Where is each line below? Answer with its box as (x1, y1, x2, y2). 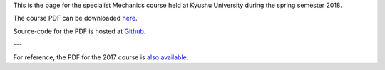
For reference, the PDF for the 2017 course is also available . (13, 53, 189, 62)
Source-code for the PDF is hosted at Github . (13, 27, 146, 35)
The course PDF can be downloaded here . (13, 14, 138, 23)
